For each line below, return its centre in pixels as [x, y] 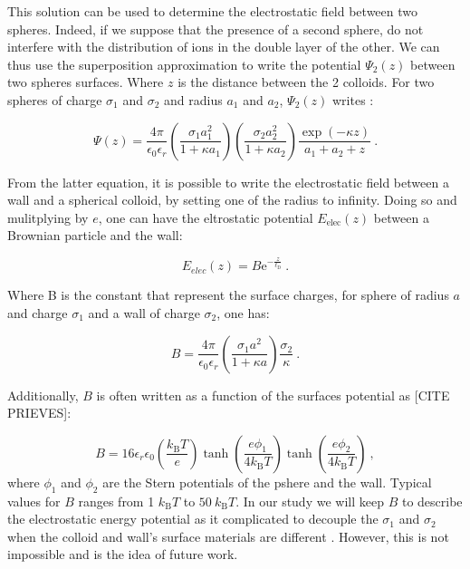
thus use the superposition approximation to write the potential [184, 64]
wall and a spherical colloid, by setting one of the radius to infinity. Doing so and [232, 200]
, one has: [243, 312]
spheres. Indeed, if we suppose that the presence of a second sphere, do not [216, 29]
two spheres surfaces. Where [86, 82]
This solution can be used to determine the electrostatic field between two [212, 11]
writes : [353, 99]
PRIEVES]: [39, 413]
